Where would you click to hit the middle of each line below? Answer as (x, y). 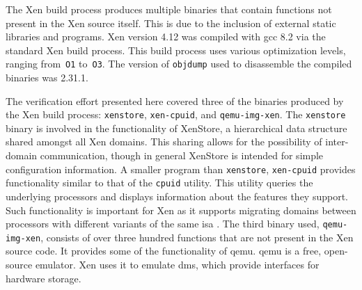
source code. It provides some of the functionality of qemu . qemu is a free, (164, 251)
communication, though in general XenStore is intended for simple (182, 155)
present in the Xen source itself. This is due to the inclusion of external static (171, 23)
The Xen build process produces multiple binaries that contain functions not (169, 9)
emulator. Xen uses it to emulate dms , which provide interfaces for (177, 265)
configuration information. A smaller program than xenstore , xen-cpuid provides (181, 169)
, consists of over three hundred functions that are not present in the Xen (197, 237)
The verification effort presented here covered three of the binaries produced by (175, 100)
